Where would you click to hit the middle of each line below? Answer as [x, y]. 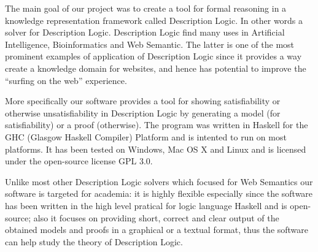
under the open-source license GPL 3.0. [79, 161]
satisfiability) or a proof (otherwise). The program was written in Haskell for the [157, 125]
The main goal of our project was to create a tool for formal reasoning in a [146, 8]
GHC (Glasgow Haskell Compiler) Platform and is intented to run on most [146, 136]
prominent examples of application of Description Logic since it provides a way [153, 56]
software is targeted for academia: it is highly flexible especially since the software [159, 193]
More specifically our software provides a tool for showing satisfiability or [143, 101]
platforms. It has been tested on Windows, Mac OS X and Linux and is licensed [156, 149]
